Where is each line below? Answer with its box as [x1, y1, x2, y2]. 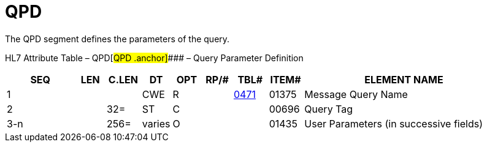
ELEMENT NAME [364, 73, 443, 86]
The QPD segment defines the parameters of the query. [5, 33, 230, 44]
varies [142, 117, 171, 130]
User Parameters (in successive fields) [304, 117, 483, 130]
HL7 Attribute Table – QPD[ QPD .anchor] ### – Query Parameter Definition [5, 52, 304, 63]
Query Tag [304, 102, 353, 115]
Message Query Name [304, 88, 408, 100]
